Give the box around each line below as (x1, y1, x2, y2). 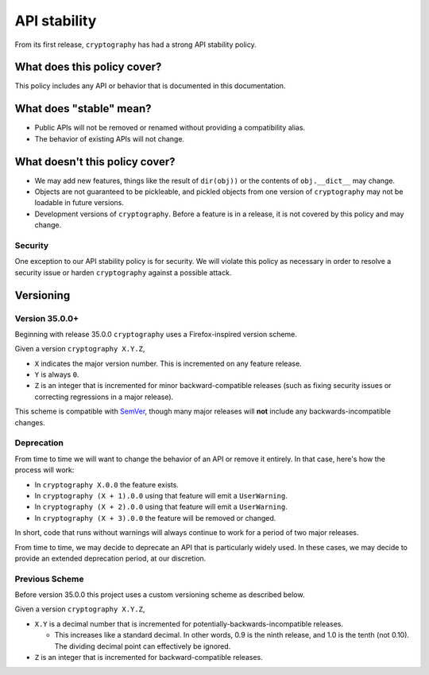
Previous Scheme (14, 573, 84, 584)
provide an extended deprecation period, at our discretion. (14, 553, 207, 563)
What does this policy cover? (14, 60, 162, 74)
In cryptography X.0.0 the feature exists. (34, 479, 179, 489)
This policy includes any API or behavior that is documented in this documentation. (14, 81, 286, 91)
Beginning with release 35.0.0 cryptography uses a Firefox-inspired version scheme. (14, 329, 298, 339)
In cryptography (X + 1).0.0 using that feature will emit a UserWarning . (34, 491, 288, 500)
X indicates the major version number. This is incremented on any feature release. (34, 359, 302, 368)
